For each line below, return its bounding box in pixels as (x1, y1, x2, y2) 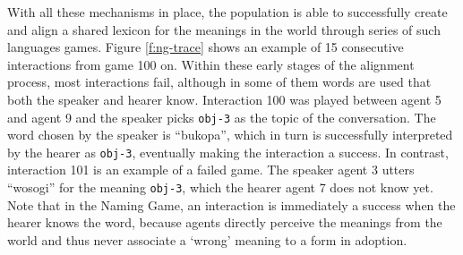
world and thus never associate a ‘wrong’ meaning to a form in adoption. (7, 230, 407, 249)
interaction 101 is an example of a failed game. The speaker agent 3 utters (7, 160, 415, 179)
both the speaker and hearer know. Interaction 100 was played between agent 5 (7, 89, 442, 108)
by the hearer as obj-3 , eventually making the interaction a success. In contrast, (7, 142, 449, 161)
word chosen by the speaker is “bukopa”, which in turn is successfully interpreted (7, 125, 453, 144)
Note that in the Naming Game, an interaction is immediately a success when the (7, 195, 456, 214)
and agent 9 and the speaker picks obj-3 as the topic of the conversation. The (7, 107, 436, 126)
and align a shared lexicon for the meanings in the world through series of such (7, 20, 441, 38)
